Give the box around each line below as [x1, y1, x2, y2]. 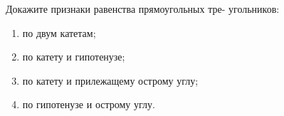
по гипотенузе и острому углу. [22, 97, 155, 112]
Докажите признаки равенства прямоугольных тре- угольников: [6, 1, 280, 16]
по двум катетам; [22, 25, 96, 40]
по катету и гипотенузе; [22, 49, 125, 64]
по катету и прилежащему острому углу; [22, 73, 199, 88]
